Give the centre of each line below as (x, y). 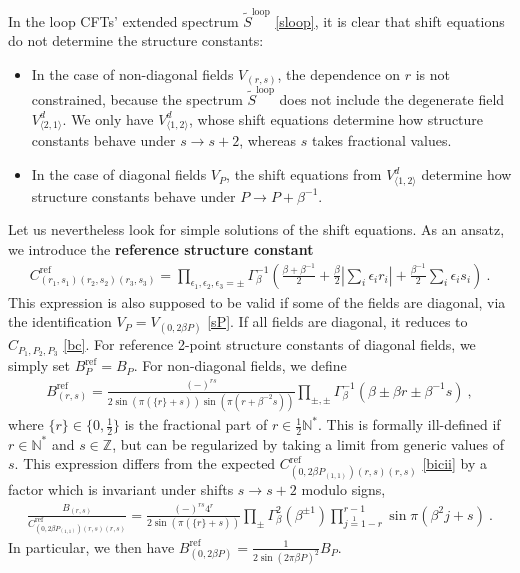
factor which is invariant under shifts (121, 489)
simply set (39, 365)
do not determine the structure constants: (136, 40)
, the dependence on (339, 73)
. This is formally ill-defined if (409, 424)
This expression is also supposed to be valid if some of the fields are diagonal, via (257, 301)
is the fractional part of (196, 424)
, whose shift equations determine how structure (336, 118)
